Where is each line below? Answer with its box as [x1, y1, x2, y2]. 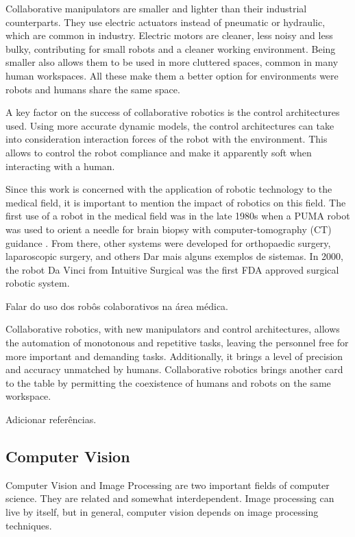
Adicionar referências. [5, 412, 97, 427]
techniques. [5, 518, 52, 532]
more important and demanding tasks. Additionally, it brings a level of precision [5, 348, 343, 363]
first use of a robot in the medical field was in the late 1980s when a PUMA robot [5, 208, 350, 223]
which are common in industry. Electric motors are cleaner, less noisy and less [5, 28, 333, 43]
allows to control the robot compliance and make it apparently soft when [5, 145, 312, 159]
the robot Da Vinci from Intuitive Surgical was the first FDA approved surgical [5, 262, 339, 276]
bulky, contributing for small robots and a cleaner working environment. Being [5, 41, 336, 56]
